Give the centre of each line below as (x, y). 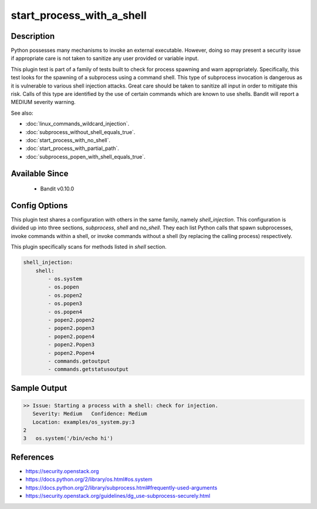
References (32, 457)
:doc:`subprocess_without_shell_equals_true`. (80, 132)
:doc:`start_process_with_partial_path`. (72, 148)
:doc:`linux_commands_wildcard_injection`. (77, 124)
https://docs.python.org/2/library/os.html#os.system (89, 480)
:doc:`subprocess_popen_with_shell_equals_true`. (85, 156)
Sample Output (39, 388)
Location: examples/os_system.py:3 (84, 422)
